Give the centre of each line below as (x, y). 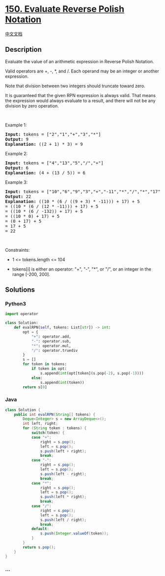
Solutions (20, 290)
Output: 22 (18, 196)
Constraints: (17, 250)
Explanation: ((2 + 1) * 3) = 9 (44, 144)
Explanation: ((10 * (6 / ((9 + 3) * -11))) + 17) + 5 (72, 201)
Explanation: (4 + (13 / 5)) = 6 (45, 173)
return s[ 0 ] (35, 387)
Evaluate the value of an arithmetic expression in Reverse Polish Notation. (80, 61)
